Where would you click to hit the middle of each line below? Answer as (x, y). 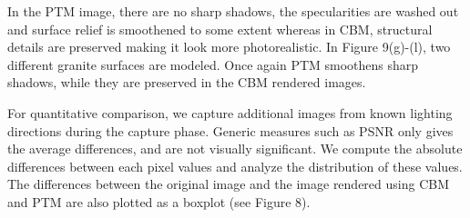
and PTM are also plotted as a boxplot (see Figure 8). (159, 201)
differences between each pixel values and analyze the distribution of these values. (235, 166)
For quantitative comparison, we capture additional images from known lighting (230, 112)
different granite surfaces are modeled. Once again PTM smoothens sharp (213, 64)
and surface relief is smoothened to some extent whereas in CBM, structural (220, 29)
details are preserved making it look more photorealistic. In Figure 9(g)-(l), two (229, 47)
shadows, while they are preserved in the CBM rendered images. (187, 82)
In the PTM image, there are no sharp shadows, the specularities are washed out (233, 11)
